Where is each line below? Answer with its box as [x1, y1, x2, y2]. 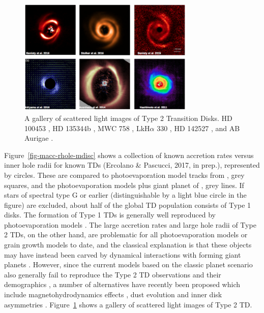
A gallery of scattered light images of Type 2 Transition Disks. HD [24, 112, 232, 123]
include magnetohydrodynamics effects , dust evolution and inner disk [4, 289, 222, 300]
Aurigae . [24, 133, 53, 143]
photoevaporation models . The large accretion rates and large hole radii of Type [4, 219, 256, 230]
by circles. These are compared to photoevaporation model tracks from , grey [4, 169, 245, 180]
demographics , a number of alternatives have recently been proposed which [4, 279, 240, 290]
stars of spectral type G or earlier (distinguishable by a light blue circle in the [4, 190, 247, 200]
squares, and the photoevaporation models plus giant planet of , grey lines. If [4, 179, 244, 190]
